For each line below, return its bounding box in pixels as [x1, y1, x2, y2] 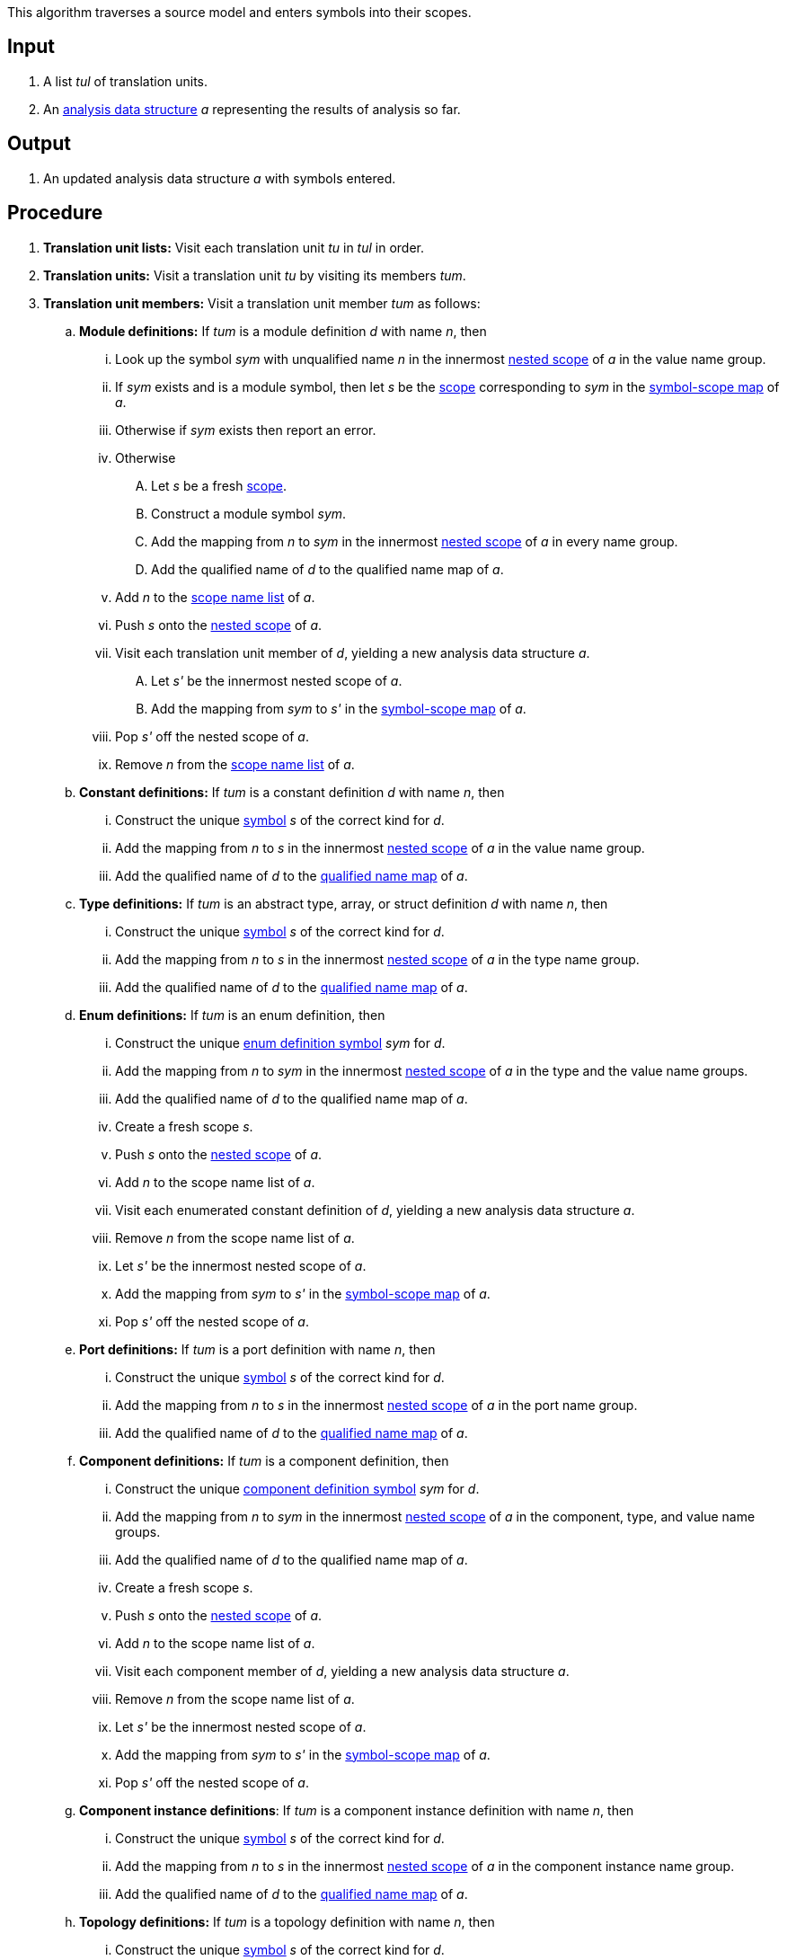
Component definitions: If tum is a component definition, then [79, 1452, 449, 1468]
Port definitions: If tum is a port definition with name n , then [79, 1341, 436, 1357]
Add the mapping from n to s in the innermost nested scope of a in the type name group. [115, 951, 640, 967]
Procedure [7, 201, 103, 225]
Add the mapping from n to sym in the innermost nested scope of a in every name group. [151, 533, 678, 549]
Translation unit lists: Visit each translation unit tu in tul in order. [43, 239, 425, 255]
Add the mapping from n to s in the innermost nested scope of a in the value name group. [115, 839, 645, 856]
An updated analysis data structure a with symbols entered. [43, 170, 396, 186]
